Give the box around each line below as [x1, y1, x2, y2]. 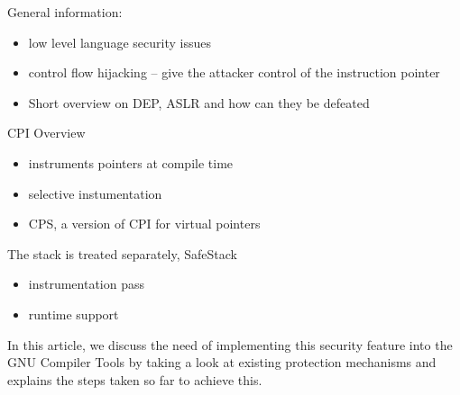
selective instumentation [28, 184, 162, 202]
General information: [7, 3, 123, 21]
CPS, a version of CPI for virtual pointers [28, 214, 261, 233]
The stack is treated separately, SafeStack [7, 244, 238, 263]
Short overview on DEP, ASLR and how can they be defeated [28, 93, 370, 112]
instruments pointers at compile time [28, 153, 234, 172]
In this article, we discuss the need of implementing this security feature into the [7, 335, 453, 354]
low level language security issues [28, 32, 211, 51]
